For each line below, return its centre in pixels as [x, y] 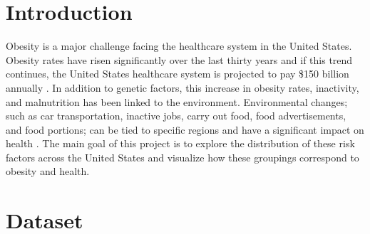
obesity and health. [48, 171]
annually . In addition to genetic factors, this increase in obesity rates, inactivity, [183, 87]
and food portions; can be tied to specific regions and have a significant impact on [185, 129]
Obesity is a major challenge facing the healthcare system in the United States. [179, 46]
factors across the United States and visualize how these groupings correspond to [183, 157]
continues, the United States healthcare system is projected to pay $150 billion [178, 74]
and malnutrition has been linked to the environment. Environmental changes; [177, 101]
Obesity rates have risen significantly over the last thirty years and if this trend [179, 59]
